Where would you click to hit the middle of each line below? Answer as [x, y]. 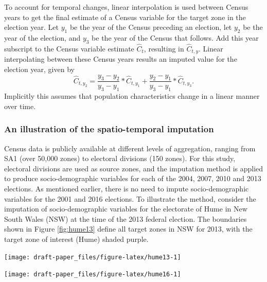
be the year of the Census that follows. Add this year [175, 37]
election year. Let [31, 27]
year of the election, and [42, 37]
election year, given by [39, 69]
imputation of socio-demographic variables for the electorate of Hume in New [126, 209]
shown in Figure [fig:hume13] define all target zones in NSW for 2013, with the [128, 229]
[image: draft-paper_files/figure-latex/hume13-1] [93, 257]
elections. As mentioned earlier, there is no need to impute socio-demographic [127, 189]
